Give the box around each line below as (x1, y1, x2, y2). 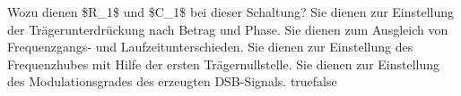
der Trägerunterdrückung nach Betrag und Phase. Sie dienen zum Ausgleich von (7, 20, 448, 38)
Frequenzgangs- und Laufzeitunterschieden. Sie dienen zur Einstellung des (7, 37, 413, 56)
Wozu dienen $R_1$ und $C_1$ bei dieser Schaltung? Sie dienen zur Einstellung (7, 3, 455, 20)
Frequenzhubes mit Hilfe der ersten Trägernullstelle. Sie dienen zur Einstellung (7, 54, 440, 73)
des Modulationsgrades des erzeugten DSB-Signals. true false (7, 72, 337, 91)
